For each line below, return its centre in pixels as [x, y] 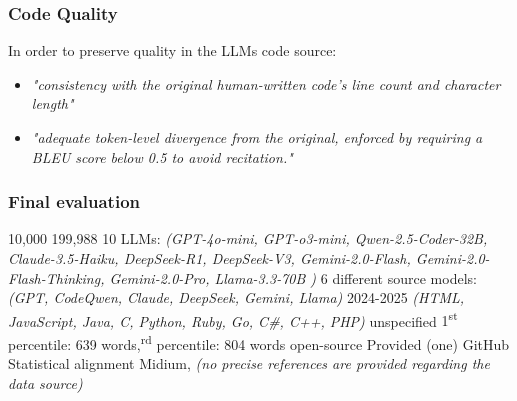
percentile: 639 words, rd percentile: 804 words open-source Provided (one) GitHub [259, 342]
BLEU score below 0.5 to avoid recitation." [162, 156]
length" [52, 103]
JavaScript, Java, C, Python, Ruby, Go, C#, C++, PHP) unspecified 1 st [233, 319]
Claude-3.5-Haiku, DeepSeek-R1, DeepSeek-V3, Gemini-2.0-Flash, [209, 258]
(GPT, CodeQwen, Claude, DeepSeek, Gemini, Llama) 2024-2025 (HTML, [236, 297]
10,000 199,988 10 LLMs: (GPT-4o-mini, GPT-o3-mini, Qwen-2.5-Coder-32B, [248, 238]
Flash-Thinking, [56, 277]
